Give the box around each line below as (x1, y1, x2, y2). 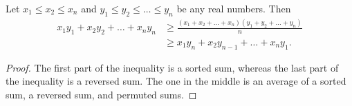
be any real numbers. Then (176, 1, 291, 15)
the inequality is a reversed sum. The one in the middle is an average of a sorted (6, 74, 346, 88)
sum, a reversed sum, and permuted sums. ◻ (6, 87, 197, 101)
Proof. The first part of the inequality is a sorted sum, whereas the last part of (6, 60, 339, 74)
